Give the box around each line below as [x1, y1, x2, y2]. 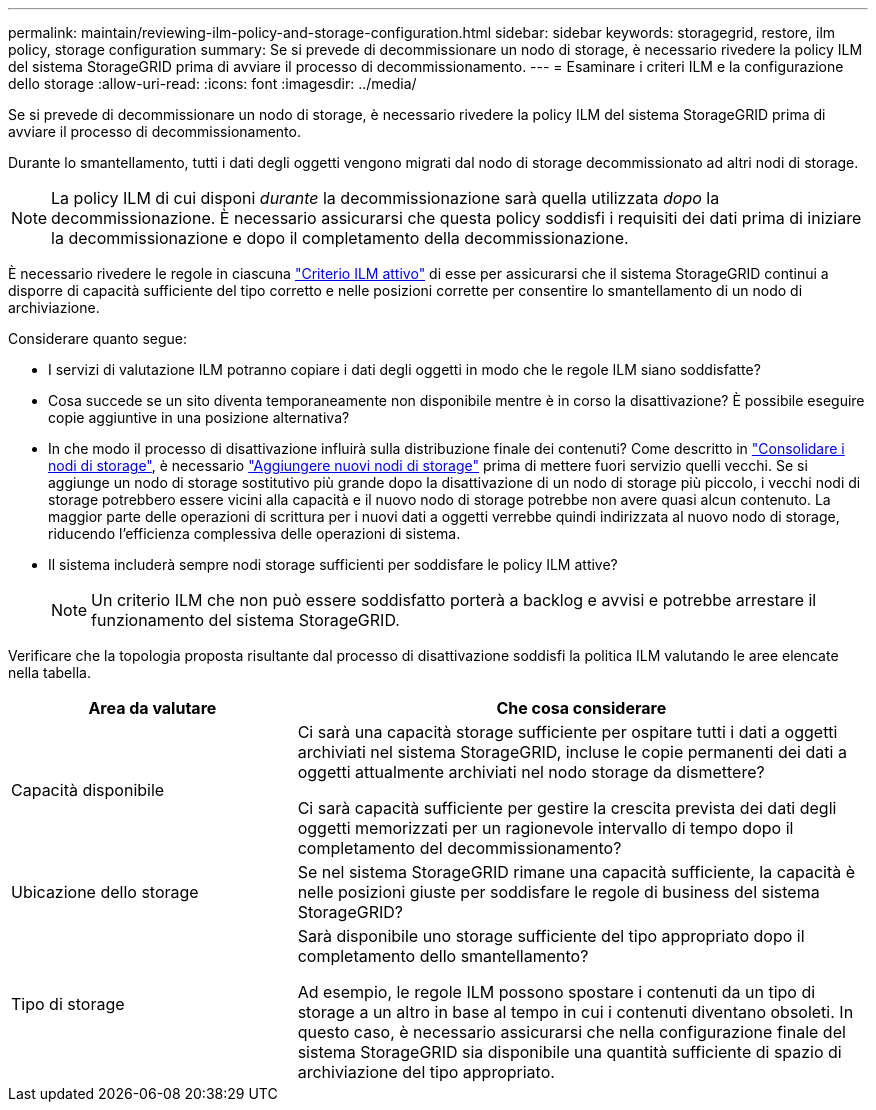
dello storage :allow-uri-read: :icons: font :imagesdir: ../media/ [8, 75, 417, 92]
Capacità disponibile [11, 780, 165, 800]
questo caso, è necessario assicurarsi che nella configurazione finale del [297, 1022, 846, 1042]
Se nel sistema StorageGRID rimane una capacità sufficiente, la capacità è [297, 862, 856, 882]
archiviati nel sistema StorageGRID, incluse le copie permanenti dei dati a [297, 742, 847, 762]
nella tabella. [8, 664, 91, 681]
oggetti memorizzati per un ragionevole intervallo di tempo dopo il [297, 818, 794, 838]
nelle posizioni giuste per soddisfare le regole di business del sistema [297, 882, 820, 902]
